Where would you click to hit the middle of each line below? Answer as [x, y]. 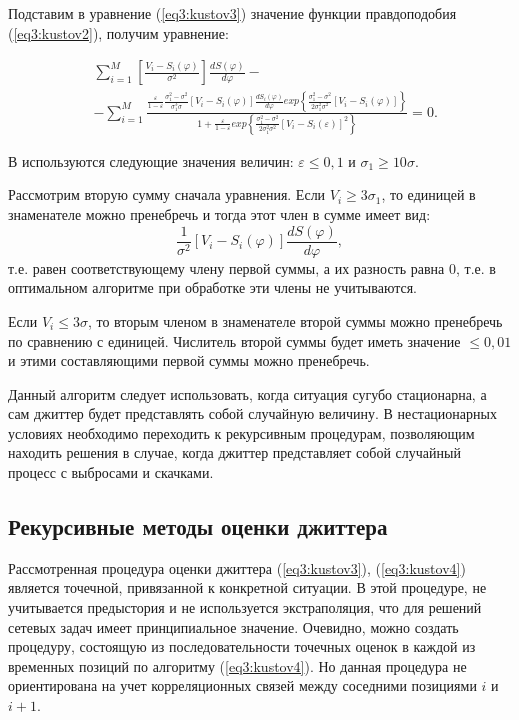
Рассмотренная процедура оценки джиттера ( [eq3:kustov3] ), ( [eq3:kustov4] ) [237, 567]
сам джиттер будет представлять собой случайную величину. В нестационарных [252, 413]
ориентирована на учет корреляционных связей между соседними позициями [242, 685]
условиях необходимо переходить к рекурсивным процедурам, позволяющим [241, 432]
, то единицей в [428, 194]
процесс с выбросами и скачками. [111, 472]
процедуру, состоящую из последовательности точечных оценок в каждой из [242, 646]
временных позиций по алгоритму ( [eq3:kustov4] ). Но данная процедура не [237, 665]
